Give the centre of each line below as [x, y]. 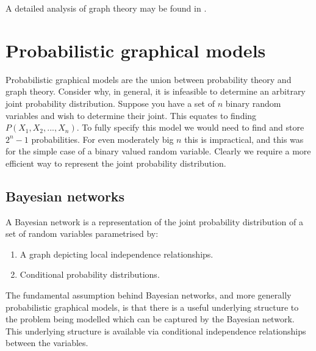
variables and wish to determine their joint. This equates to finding [131, 115]
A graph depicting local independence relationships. [117, 254]
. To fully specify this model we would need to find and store [190, 127]
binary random [253, 103]
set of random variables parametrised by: [82, 233]
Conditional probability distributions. [90, 274]
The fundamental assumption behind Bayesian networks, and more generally [149, 295]
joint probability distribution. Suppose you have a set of [110, 103]
